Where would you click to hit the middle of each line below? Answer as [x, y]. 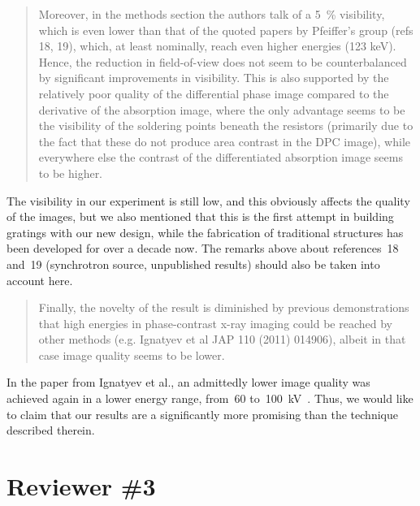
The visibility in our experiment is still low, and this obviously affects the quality [208, 200]
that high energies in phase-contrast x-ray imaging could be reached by [215, 323]
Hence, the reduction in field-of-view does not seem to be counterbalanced [223, 61]
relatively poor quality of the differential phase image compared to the [214, 93]
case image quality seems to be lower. [132, 355]
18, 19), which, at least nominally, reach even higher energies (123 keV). [217, 46]
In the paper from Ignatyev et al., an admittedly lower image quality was [188, 382]
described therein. [51, 430]
